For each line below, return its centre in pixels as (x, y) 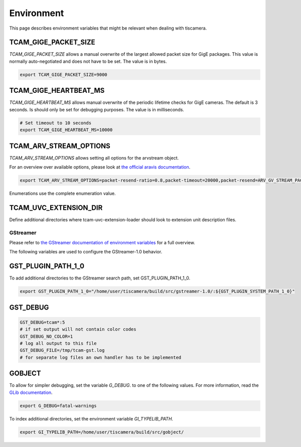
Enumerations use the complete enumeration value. (62, 193)
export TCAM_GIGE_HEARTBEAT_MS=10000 (66, 130)
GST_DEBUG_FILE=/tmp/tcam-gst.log (62, 350)
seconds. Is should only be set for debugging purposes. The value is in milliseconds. (97, 109)
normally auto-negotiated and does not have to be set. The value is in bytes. (88, 61)
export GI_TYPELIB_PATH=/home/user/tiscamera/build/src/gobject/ (102, 432)
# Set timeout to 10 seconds (56, 123)
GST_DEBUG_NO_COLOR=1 (46, 336)
